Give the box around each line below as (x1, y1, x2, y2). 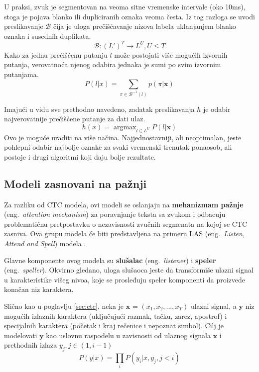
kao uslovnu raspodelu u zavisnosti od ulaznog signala (46, 330, 211, 340)
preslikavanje (4, 21, 43, 31)
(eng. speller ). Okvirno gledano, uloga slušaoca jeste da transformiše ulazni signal (4, 265, 254, 275)
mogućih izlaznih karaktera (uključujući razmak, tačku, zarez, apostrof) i (4, 310, 227, 321)
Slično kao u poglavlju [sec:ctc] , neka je (4, 300, 124, 311)
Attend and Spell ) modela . (4, 238, 86, 248)
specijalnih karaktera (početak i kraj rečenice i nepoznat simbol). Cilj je (4, 320, 224, 331)
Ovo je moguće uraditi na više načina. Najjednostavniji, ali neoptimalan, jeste (4, 132, 242, 142)
